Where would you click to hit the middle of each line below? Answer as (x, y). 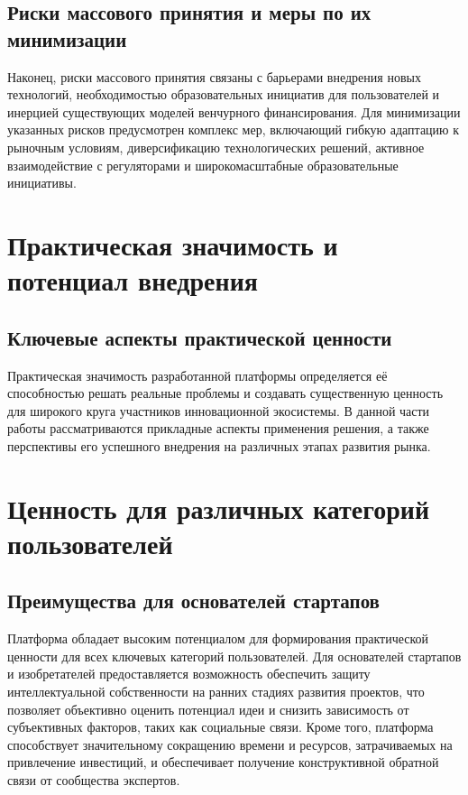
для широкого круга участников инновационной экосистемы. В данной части (219, 410)
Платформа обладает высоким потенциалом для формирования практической (218, 638)
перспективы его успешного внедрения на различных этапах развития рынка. (219, 445)
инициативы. (42, 183)
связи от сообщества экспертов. (94, 780)
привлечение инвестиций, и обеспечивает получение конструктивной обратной (223, 762)
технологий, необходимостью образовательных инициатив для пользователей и (224, 94)
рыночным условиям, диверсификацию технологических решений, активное (216, 147)
